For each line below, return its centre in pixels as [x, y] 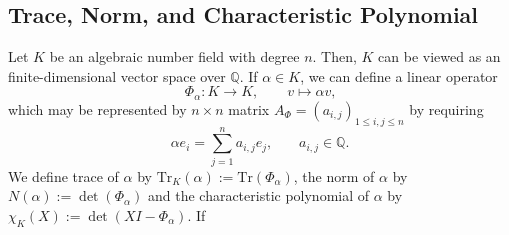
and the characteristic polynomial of [258, 195]
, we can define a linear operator [399, 75]
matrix [249, 108]
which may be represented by [97, 108]
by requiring [446, 108]
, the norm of [334, 175]
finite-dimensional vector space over [117, 75]
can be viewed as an [439, 56]
